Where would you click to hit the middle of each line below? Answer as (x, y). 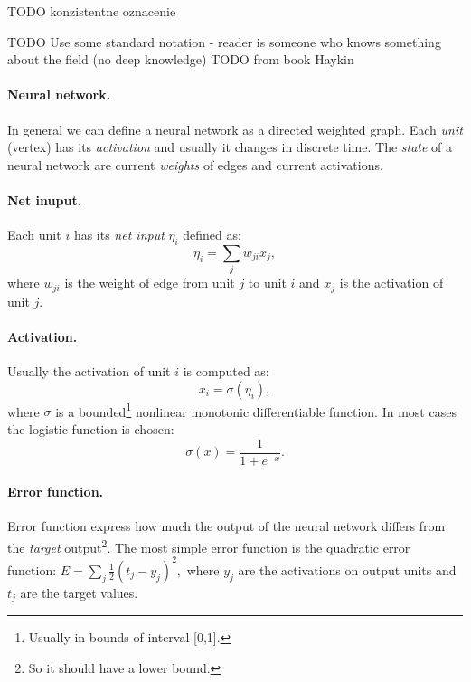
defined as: (212, 235)
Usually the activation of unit (89, 371)
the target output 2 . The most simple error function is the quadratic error (209, 546)
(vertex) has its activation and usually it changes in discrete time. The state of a (230, 147)
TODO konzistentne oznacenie (92, 11)
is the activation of (391, 283)
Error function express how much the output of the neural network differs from (226, 526)
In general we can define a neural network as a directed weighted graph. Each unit (235, 129)
